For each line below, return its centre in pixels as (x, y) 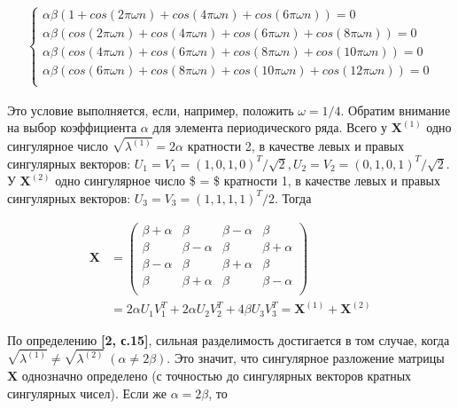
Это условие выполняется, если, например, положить (151, 110)
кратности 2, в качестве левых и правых (296, 146)
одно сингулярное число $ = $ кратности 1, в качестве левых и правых (248, 181)
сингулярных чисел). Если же (87, 393)
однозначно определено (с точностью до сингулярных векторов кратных (217, 376)
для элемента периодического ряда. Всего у (270, 127)
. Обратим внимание (396, 110)
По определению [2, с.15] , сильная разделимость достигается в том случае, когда (229, 339)
